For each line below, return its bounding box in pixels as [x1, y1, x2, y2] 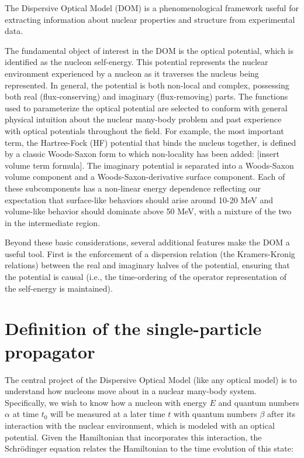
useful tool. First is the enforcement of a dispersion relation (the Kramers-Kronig [5, 247, 295, 259]
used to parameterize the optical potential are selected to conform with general [5, 101, 288, 114]
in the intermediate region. [5, 216, 101, 228]
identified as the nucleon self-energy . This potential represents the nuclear [5, 56, 268, 68]
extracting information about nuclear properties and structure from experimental [5, 13, 295, 25]
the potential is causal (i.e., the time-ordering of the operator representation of [5, 271, 286, 283]
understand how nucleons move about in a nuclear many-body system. [5, 385, 257, 397]
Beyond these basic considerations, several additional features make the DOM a [5, 236, 290, 248]
